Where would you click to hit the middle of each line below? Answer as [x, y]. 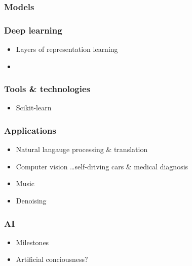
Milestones [32, 242]
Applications [30, 130]
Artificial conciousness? [52, 259]
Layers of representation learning [67, 49]
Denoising [31, 201]
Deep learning [33, 30]
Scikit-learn [34, 108]
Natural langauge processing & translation [82, 149]
